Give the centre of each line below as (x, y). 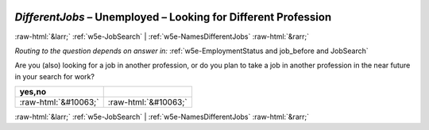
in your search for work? (55, 76)
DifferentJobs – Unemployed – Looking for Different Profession (173, 17)
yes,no (33, 92)
